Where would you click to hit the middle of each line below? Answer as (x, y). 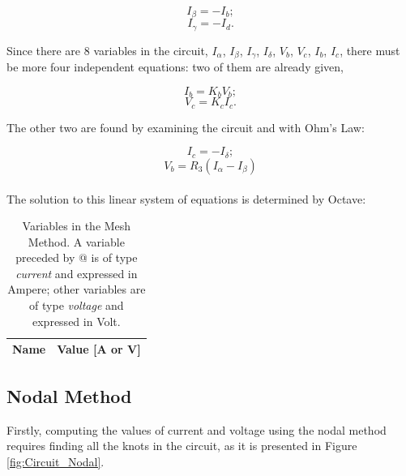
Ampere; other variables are (77, 289)
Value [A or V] (99, 349)
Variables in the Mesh (77, 226)
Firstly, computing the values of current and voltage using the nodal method (197, 429)
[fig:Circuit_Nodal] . (56, 461)
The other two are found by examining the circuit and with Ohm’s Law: (186, 127)
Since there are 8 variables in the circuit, (107, 50)
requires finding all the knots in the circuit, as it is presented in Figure (182, 446)
